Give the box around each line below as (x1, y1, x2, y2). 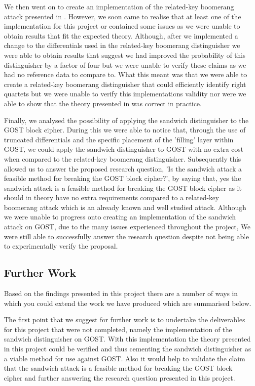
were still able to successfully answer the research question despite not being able (4, 231, 249, 241)
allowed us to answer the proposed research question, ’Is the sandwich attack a (4, 163, 242, 173)
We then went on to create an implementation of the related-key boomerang (4, 1, 234, 11)
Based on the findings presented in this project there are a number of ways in (4, 288, 238, 299)
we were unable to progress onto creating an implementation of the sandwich (4, 212, 236, 222)
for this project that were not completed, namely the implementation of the (4, 324, 232, 334)
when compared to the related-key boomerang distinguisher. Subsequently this (4, 153, 241, 164)
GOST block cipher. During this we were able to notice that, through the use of (4, 125, 246, 135)
